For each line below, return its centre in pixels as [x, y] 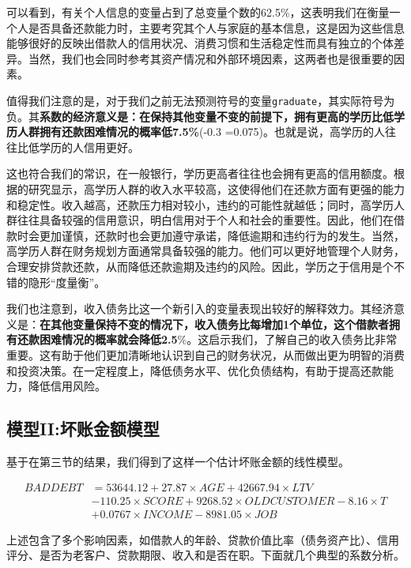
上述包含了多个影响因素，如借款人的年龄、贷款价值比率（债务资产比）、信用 [203, 539]
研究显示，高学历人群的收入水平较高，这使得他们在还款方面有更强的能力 [216, 189]
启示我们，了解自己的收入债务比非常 [303, 339]
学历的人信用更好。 [89, 147]
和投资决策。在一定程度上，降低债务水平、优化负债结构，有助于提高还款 [194, 370]
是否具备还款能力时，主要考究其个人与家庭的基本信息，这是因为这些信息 [216, 27]
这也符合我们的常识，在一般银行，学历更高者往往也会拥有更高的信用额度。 [200, 173]
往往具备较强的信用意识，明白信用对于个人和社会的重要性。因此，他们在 [205, 220]
